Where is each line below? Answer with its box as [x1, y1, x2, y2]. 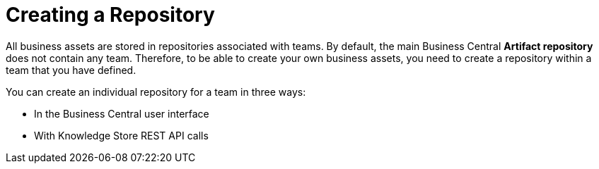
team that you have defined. [6, 63, 136, 76]
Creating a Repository [6, 3, 215, 27]
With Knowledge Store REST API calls [34, 129, 209, 142]
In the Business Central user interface [34, 107, 209, 120]
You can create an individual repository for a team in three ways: [6, 85, 306, 98]
